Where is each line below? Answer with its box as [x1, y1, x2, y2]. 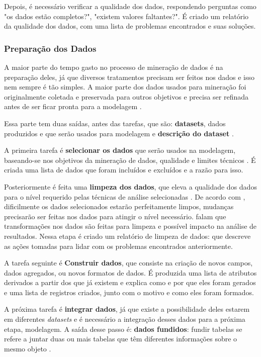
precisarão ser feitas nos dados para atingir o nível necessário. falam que [4, 211, 226, 221]
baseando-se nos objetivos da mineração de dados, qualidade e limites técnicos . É [4, 154, 256, 165]
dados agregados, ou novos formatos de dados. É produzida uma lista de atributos [4, 267, 257, 278]
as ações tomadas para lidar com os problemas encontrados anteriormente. [4, 240, 233, 251]
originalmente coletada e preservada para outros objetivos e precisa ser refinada [4, 91, 249, 102]
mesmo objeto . [4, 343, 51, 353]
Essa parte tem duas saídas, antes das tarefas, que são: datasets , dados [4, 118, 226, 128]
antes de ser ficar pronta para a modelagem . [4, 101, 142, 112]
